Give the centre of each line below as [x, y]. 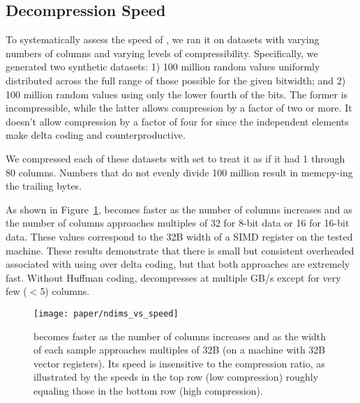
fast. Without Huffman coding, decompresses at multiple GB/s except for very [173, 277]
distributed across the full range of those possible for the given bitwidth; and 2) [176, 80]
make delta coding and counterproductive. [96, 135]
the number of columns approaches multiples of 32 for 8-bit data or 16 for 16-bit [178, 223]
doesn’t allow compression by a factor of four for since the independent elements [177, 121]
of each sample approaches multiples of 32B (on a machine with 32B [180, 350]
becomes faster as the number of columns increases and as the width [180, 336]
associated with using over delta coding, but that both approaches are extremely [178, 264]
